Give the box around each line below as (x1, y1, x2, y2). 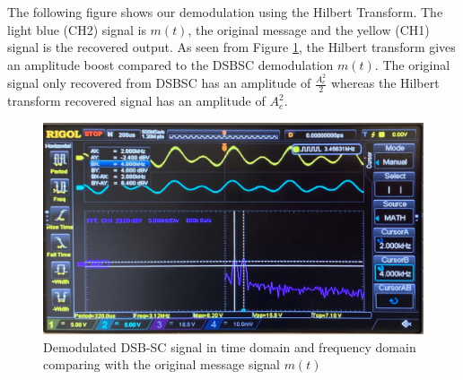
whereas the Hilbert (330, 73, 440, 92)
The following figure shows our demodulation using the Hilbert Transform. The (7, 3, 443, 21)
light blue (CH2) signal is (7, 20, 146, 39)
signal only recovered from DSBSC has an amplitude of (7, 73, 311, 92)
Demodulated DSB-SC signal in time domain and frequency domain (43, 337, 416, 356)
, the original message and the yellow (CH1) (188, 20, 430, 39)
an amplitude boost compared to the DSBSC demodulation (7, 55, 334, 73)
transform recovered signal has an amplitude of (7, 91, 266, 110)
